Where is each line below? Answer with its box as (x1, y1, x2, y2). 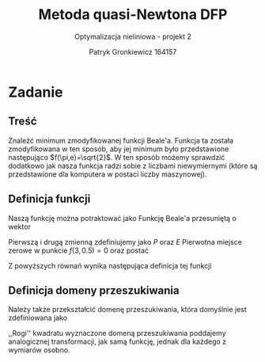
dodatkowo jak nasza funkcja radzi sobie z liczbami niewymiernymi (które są (8, 161, 258, 170)
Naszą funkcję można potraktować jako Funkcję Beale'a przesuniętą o (8, 213, 237, 223)
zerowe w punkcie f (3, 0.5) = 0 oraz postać (8, 246, 149, 255)
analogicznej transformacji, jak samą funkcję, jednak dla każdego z (8, 337, 227, 346)
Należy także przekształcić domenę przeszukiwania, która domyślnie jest (8, 305, 247, 314)
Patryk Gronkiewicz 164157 (89, 47, 177, 56)
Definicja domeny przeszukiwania (8, 284, 180, 297)
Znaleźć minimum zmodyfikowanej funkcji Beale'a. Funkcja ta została (8, 135, 234, 145)
